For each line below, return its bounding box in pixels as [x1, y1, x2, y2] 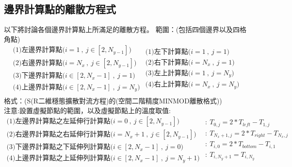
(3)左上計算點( [145, 69, 191, 77]
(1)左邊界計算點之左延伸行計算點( [6, 118, 113, 125]
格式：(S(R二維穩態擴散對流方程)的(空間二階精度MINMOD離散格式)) [4, 96, 222, 105]
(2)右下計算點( [145, 59, 191, 66]
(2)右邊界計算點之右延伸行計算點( [6, 131, 113, 138]
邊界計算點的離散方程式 [4, 1, 116, 17]
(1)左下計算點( [145, 48, 191, 55]
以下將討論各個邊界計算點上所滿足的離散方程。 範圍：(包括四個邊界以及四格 [4, 24, 247, 34]
